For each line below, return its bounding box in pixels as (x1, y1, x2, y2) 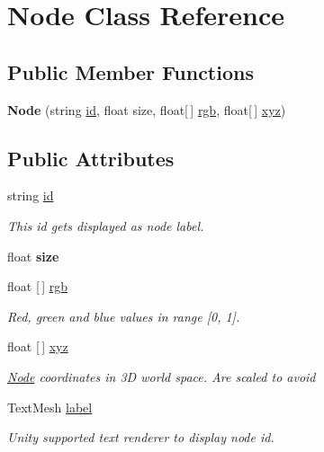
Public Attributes (7, 144, 175, 172)
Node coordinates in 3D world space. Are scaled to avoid (7, 367, 316, 386)
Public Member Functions (7, 58, 254, 85)
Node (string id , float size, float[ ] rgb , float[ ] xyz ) (7, 100, 286, 119)
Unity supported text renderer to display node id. (7, 428, 274, 447)
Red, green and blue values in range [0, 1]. (7, 306, 240, 325)
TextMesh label (7, 397, 93, 416)
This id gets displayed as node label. (7, 216, 204, 235)
